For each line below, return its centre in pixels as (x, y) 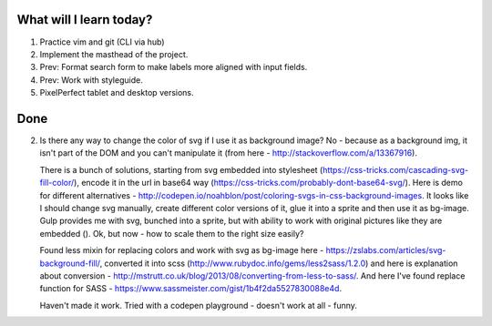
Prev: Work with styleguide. (91, 80)
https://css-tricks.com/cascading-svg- (395, 169)
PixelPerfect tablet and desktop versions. (117, 93)
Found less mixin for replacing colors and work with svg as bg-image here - (182, 250)
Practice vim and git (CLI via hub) (102, 42)
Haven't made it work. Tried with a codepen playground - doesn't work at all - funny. (198, 305)
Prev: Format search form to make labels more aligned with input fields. (174, 67)
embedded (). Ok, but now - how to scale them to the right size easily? (172, 233)
